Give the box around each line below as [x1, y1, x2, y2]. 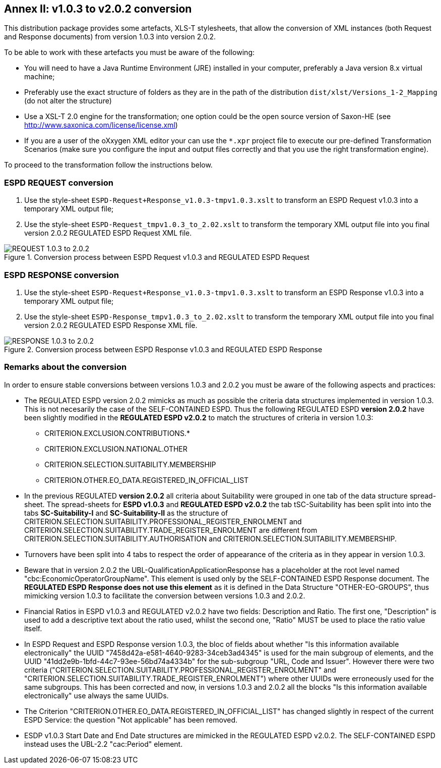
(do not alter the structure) [24, 96, 112, 105]
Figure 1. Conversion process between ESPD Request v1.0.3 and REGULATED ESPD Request [4, 253, 309, 262]
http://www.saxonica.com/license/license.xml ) [24, 121, 178, 130]
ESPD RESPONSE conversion [4, 269, 119, 280]
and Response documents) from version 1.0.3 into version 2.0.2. [4, 32, 216, 41]
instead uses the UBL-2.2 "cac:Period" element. [24, 739, 183, 748]
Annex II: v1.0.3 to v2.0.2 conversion [4, 3, 192, 15]
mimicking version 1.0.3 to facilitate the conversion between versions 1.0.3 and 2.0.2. [24, 591, 305, 600]
